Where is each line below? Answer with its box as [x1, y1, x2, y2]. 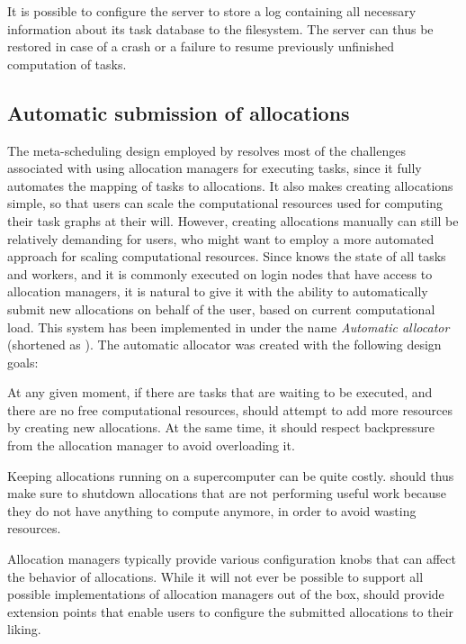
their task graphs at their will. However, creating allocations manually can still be [7, 211, 459, 230]
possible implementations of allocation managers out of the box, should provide [7, 585, 444, 603]
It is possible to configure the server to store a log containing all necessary [7, 2, 417, 20]
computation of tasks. [7, 54, 127, 73]
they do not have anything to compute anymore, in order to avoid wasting [7, 501, 417, 520]
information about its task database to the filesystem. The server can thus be [7, 19, 434, 38]
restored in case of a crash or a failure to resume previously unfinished [7, 37, 395, 56]
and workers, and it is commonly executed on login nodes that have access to [7, 264, 433, 283]
